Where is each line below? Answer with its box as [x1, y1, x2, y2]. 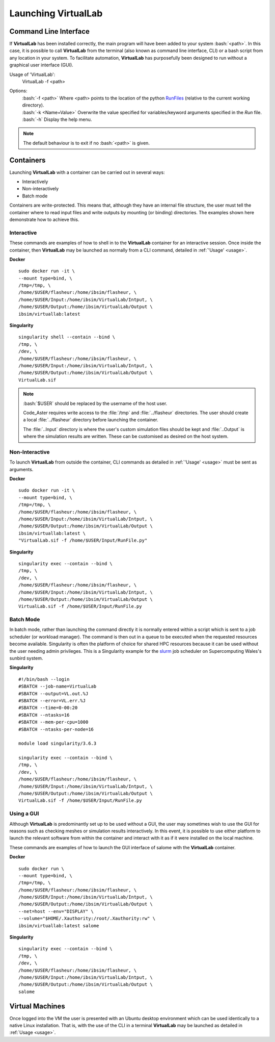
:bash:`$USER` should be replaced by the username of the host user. [23, 400, 168, 406]
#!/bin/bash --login [18, 676, 70, 682]
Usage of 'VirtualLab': [9, 71, 56, 78]
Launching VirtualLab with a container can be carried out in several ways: [9, 169, 165, 175]
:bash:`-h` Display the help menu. [22, 116, 92, 122]
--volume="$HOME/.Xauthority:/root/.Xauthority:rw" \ [18, 916, 155, 922]
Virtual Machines [9, 1002, 66, 1010]
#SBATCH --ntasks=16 [18, 712, 70, 718]
